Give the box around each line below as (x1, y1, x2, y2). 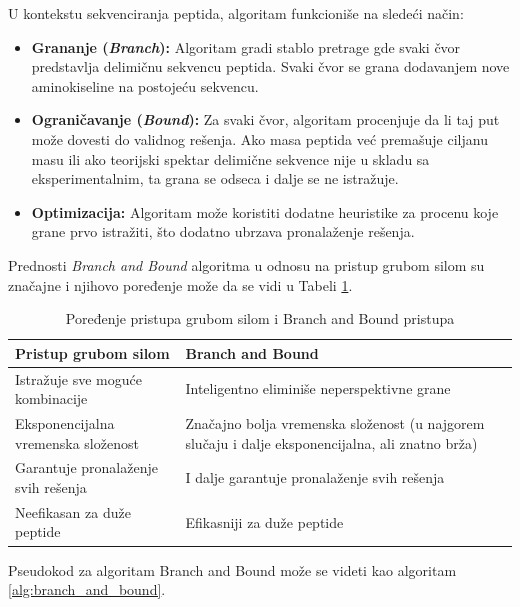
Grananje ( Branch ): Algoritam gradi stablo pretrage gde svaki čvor (31, 36, 461, 57)
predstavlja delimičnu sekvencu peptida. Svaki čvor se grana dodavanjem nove (31, 56, 510, 77)
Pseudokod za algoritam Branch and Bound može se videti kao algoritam (8, 559, 457, 580)
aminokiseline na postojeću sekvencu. (31, 75, 259, 96)
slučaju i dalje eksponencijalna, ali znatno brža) (185, 432, 478, 453)
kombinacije (15, 388, 88, 409)
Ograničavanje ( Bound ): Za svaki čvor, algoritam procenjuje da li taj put (31, 109, 500, 130)
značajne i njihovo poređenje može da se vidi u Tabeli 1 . (8, 274, 353, 295)
